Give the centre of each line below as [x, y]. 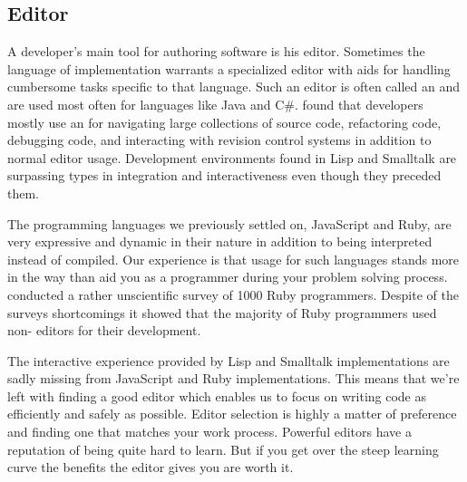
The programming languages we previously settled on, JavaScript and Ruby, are [229, 223]
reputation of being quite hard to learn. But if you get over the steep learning [223, 449]
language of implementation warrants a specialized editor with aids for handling [229, 68]
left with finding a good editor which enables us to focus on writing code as [217, 395]
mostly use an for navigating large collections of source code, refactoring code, [224, 122]
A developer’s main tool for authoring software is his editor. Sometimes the [216, 51]
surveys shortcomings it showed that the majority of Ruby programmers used [222, 312]
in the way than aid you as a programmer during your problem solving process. [228, 277]
